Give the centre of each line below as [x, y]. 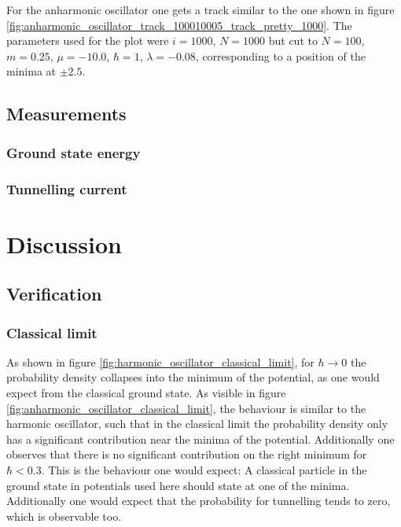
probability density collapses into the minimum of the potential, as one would [193, 377]
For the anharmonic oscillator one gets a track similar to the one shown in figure [200, 9]
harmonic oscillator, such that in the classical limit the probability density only [197, 424]
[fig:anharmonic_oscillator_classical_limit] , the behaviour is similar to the [186, 408]
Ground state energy [74, 152]
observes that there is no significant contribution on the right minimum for [187, 454]
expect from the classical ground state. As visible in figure [146, 392]
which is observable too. [64, 516]
